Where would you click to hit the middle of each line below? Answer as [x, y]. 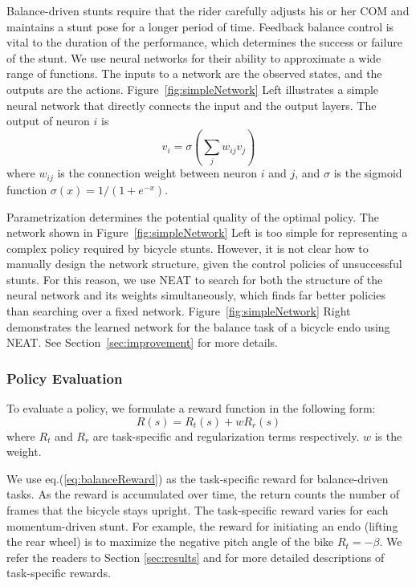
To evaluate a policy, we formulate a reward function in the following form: [191, 408]
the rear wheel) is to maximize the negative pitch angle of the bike [170, 541]
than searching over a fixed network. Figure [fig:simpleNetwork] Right [179, 311]
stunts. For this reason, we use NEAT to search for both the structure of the [195, 279]
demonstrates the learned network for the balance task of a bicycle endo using [198, 326]
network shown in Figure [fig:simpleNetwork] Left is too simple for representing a [207, 232]
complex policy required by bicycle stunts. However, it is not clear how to [188, 248]
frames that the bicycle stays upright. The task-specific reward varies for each [198, 510]
